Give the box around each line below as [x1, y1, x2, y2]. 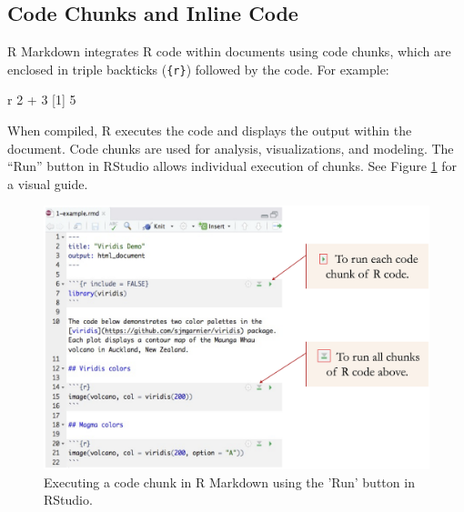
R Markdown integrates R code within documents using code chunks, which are [7, 42, 451, 61]
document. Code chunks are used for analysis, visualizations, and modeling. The [7, 138, 454, 157]
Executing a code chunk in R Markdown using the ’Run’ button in [44, 472, 415, 491]
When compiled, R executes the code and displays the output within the [7, 121, 412, 140]
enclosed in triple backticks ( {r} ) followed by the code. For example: [7, 59, 389, 78]
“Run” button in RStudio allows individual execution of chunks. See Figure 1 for [7, 156, 457, 176]
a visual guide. [7, 174, 88, 193]
